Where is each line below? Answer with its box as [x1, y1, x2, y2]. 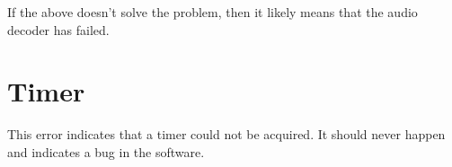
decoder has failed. [7, 20, 110, 39]
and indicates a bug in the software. [7, 142, 205, 161]
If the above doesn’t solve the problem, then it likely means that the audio [7, 3, 418, 21]
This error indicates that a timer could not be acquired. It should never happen [7, 125, 446, 144]
